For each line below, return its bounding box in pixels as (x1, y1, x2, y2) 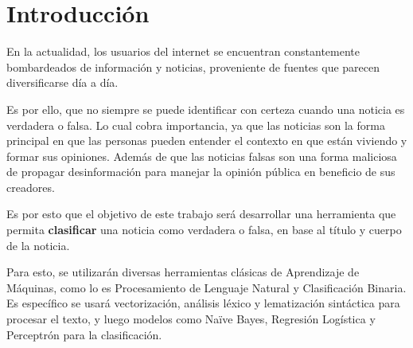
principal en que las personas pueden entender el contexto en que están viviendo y (6, 132, 407, 149)
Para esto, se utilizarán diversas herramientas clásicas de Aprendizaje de (6, 264, 360, 280)
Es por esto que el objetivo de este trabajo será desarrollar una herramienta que (6, 205, 396, 222)
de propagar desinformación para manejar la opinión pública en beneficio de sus (6, 163, 395, 180)
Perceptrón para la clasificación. (6, 326, 162, 342)
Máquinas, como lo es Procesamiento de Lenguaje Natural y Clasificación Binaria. (6, 279, 407, 295)
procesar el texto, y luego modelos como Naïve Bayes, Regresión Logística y (6, 311, 376, 327)
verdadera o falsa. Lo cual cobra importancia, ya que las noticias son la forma (6, 116, 385, 133)
